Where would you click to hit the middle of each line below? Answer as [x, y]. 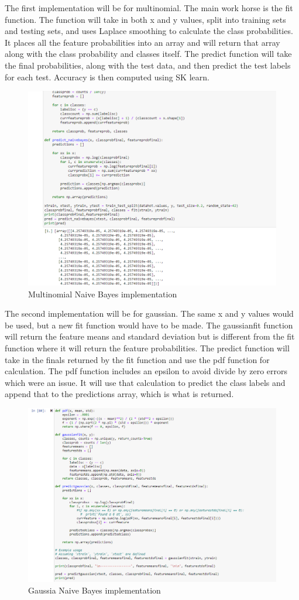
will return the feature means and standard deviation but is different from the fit [150, 336]
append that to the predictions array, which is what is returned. [119, 394]
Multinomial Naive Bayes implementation [103, 294]
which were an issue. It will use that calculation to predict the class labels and [145, 382]
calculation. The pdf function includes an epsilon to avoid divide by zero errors [146, 371]
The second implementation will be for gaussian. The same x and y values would [149, 313]
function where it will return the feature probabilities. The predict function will [147, 348]
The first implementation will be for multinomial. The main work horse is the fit [149, 8]
